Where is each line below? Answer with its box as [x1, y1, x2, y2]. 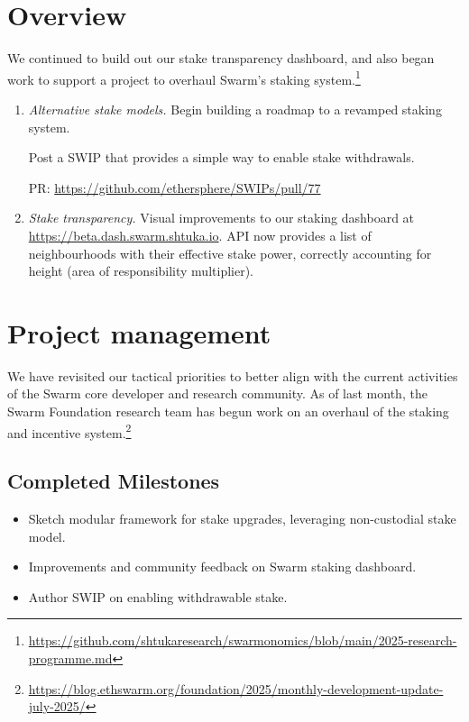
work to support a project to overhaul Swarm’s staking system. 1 [7, 67, 361, 88]
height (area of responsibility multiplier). [28, 261, 253, 280]
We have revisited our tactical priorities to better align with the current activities [7, 366, 458, 385]
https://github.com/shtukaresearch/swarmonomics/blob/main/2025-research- [28, 631, 457, 650]
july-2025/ [28, 697, 86, 716]
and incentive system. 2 [7, 420, 132, 442]
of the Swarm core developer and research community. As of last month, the [7, 384, 428, 403]
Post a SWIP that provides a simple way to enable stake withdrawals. [28, 148, 415, 167]
